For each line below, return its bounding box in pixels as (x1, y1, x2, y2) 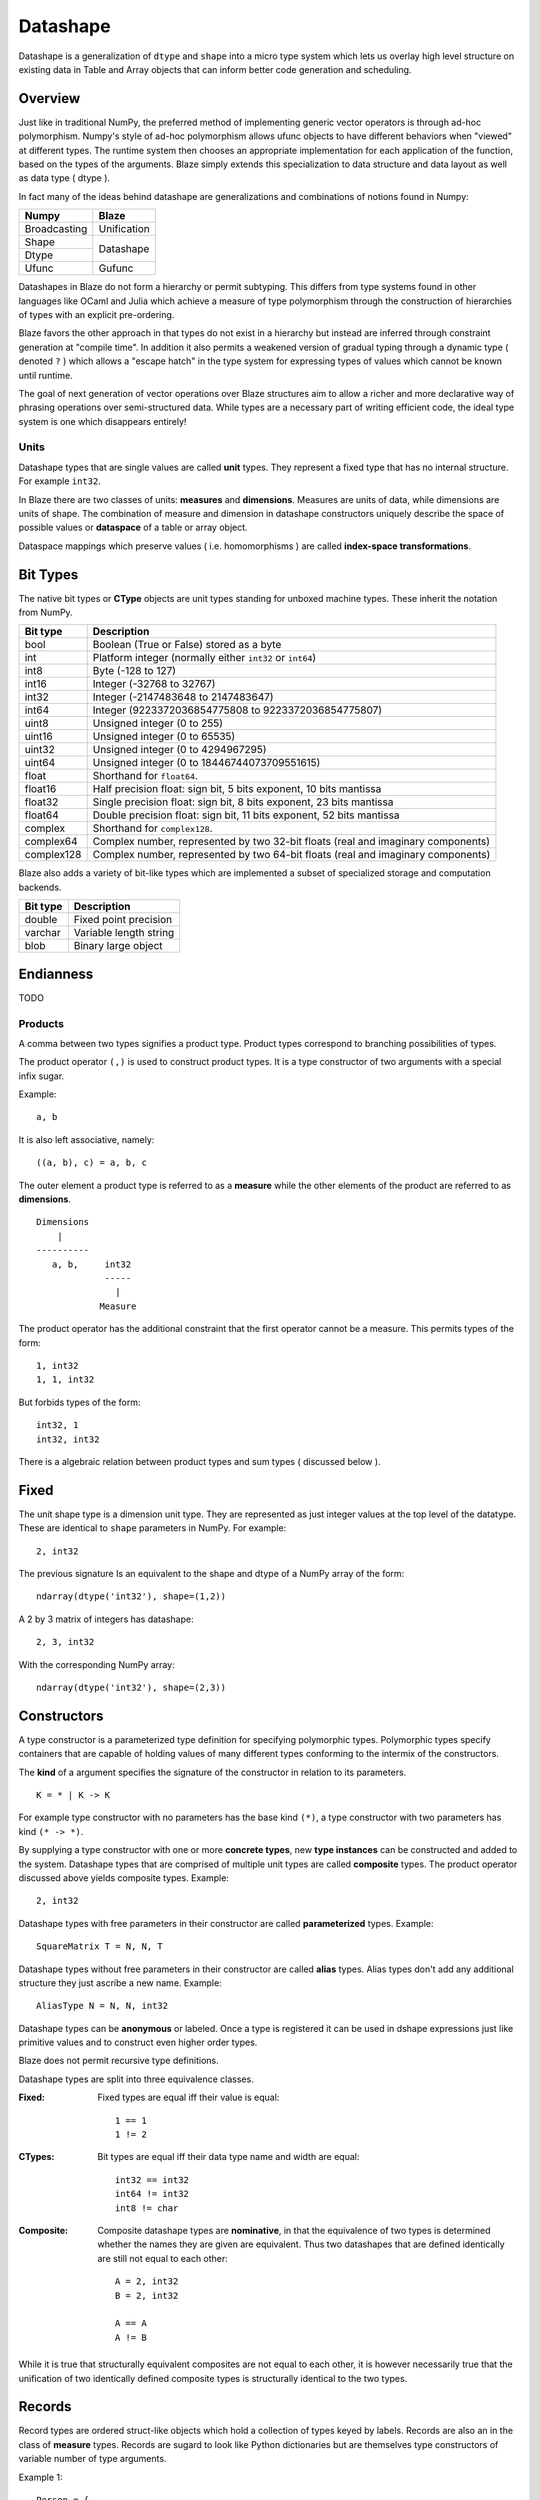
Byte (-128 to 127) (92, 664, 177, 678)
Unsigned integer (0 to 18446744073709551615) (92, 756, 321, 770)
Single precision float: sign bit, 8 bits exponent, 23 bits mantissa (92, 795, 394, 809)
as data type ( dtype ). (18, 172, 110, 184)
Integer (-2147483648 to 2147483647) (92, 690, 274, 704)
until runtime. (18, 369, 74, 381)
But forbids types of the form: (18, 1396, 141, 1408)
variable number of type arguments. (18, 2453, 167, 2465)
